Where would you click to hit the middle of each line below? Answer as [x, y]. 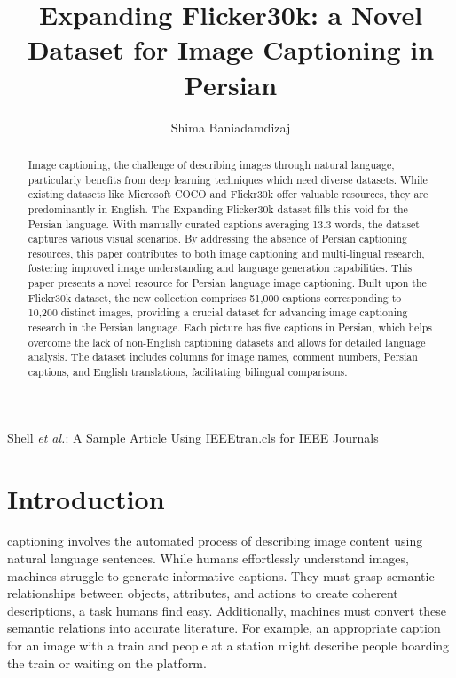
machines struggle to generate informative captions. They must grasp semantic [221, 575]
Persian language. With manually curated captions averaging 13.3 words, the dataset [224, 223]
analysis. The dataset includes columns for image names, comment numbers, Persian [223, 357]
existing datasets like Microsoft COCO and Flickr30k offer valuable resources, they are [228, 194]
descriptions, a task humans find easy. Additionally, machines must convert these [227, 610]
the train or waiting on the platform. [107, 662]
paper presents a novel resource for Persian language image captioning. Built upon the [227, 283]
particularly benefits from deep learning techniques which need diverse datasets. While [228, 179]
